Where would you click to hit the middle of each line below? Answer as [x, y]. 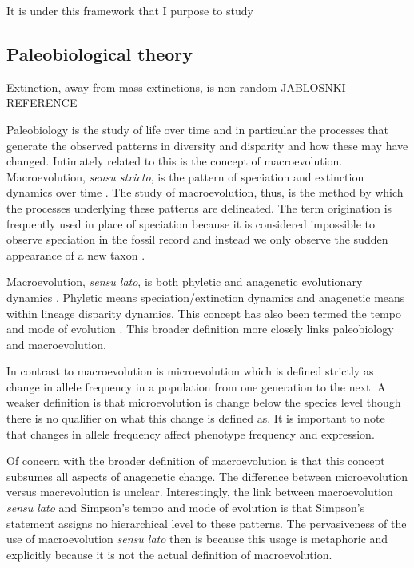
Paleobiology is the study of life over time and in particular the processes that [197, 129]
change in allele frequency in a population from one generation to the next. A [196, 386]
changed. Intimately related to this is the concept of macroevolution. [175, 161]
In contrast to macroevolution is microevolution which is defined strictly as [190, 371]
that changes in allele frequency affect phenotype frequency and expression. [191, 433]
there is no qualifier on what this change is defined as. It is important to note [196, 418]
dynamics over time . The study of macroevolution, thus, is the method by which [205, 192]
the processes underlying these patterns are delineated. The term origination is [199, 207]
